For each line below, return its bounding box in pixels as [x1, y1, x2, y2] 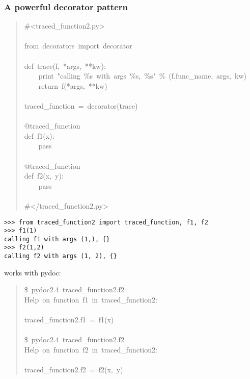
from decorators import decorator [24, 40, 132, 51]
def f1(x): [24, 130, 54, 141]
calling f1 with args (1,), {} [4, 235, 110, 243]
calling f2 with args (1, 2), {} [4, 252, 117, 260]
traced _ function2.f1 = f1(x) [24, 314, 114, 325]
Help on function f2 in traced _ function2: [24, 344, 157, 355]
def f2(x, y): [24, 170, 64, 181]
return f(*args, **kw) [38, 80, 107, 91]
